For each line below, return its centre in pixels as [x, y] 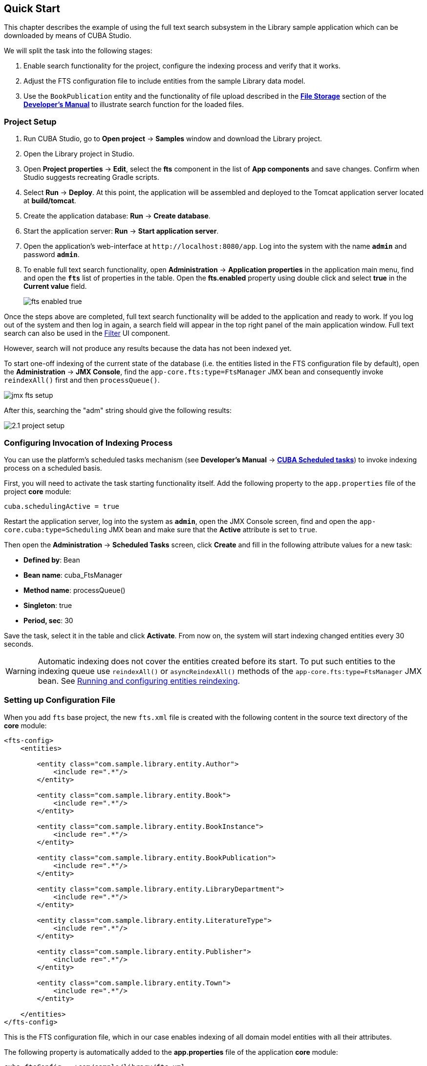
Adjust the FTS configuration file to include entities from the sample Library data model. [164, 81]
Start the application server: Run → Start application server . [121, 231]
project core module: [38, 491]
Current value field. [55, 286]
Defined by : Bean [52, 560]
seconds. [19, 644]
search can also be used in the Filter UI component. [87, 333]
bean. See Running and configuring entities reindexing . [139, 681]
